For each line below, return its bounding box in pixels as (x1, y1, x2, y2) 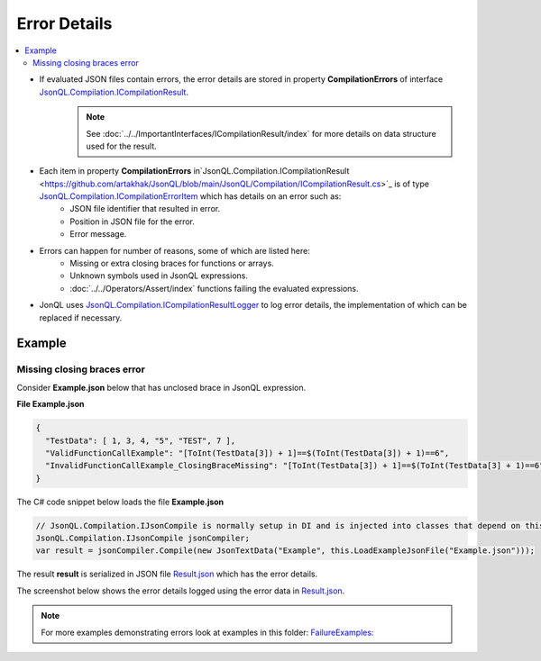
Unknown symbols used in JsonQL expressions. (69, 270, 248, 281)
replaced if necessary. (39, 312, 123, 323)
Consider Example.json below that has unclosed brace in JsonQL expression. (16, 382, 307, 393)
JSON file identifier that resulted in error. (69, 204, 221, 214)
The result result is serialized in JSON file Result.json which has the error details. (16, 568, 318, 580)
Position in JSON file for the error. (69, 216, 196, 227)
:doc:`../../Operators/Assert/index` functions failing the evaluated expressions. (69, 283, 360, 294)
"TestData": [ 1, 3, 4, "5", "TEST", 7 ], (45, 435, 236, 446)
